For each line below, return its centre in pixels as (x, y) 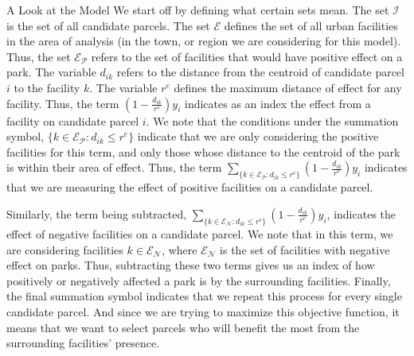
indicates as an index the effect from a (277, 103)
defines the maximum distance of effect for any (288, 87)
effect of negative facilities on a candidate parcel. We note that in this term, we (200, 233)
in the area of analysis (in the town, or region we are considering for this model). (204, 41)
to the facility (47, 87)
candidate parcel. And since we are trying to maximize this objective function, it (203, 311)
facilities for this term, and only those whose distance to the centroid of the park (203, 151)
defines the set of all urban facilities (311, 25)
